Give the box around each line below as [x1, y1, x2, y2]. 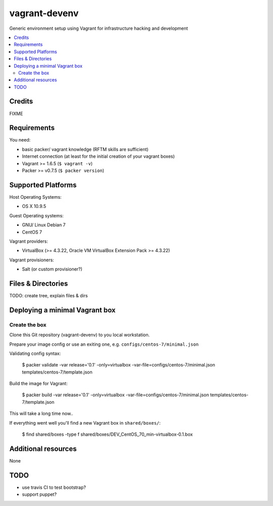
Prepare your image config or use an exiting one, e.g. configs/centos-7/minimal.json [9, 341, 199, 347]
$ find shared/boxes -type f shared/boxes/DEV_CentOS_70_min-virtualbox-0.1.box [22, 431, 193, 437]
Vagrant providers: [9, 238, 48, 244]
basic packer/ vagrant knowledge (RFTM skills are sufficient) [22, 146, 149, 152]
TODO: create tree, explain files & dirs [9, 292, 88, 298]
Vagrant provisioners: [9, 257, 54, 263]
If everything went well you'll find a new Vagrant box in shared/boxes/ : [9, 420, 161, 426]
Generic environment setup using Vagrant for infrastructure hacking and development [9, 25, 188, 31]
